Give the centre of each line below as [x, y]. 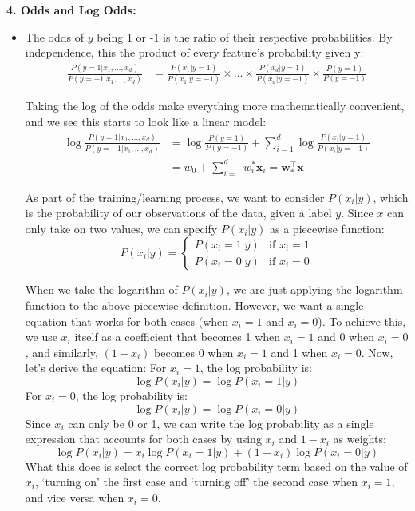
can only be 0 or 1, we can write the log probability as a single [221, 423]
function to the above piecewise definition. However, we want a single [194, 305]
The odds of [54, 36]
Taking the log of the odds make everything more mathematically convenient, [215, 106]
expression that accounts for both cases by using [143, 439]
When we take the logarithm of [101, 289]
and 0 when [346, 337]
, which [391, 197]
